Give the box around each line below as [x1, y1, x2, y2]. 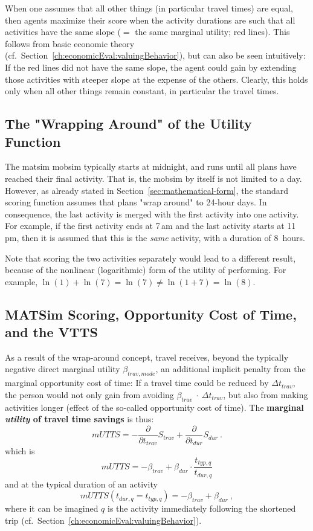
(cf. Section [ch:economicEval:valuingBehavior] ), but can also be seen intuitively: [5, 49, 306, 62]
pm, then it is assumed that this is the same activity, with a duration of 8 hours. [5, 231, 305, 243]
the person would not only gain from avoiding [5, 388, 174, 401]
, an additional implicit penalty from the [155, 362, 306, 375]
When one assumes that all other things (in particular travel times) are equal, [5, 2, 293, 14]
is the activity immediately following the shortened [108, 502, 296, 515]
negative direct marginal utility [5, 362, 120, 375]
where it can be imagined [5, 502, 98, 515]
